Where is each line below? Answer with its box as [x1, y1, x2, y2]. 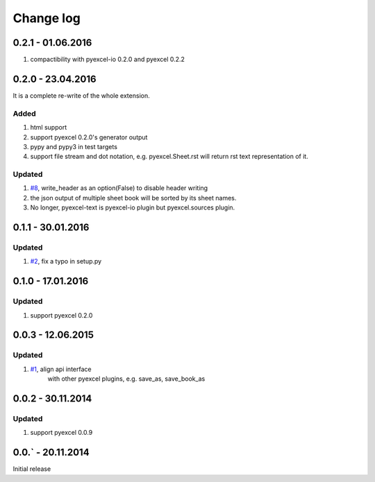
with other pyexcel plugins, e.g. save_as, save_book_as [47, 375, 206, 383]
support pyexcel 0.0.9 [30, 429, 93, 437]
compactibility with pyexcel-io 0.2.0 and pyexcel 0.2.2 [30, 55, 185, 64]
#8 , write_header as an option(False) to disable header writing [30, 184, 208, 192]
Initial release [12, 465, 51, 473]
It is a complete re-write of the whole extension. [12, 91, 150, 100]
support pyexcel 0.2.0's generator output [30, 132, 148, 141]
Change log [12, 10, 81, 26]
